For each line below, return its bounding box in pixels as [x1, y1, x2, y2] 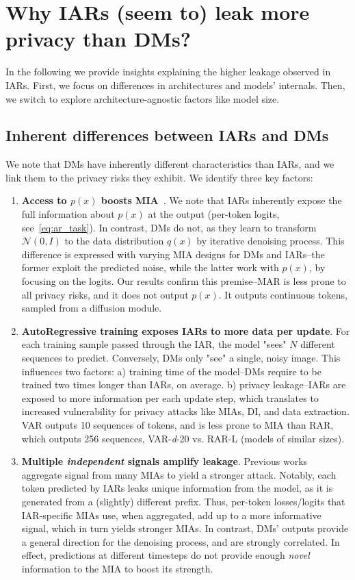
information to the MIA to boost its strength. [21, 561, 213, 575]
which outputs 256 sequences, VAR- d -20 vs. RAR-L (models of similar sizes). [21, 431, 345, 445]
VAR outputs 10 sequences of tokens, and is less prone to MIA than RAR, [21, 417, 334, 431]
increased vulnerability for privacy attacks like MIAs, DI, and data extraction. [21, 404, 350, 418]
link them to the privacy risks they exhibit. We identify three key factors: [5, 170, 313, 184]
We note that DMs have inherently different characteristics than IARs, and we [5, 157, 334, 171]
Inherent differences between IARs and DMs [5, 125, 329, 146]
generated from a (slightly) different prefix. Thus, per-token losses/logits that [21, 494, 345, 508]
